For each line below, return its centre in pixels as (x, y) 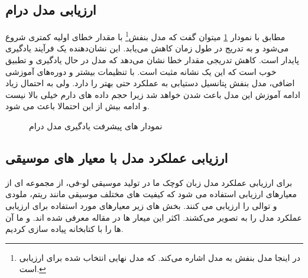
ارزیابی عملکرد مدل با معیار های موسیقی (117, 158)
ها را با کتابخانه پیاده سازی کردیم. (64, 229)
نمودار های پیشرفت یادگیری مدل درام (96, 126)
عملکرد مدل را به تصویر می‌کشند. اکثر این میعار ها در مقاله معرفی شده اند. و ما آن (154, 217)
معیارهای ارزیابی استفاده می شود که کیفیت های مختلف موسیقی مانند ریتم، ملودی (151, 194)
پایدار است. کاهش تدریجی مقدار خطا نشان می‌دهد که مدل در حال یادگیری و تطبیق (152, 60)
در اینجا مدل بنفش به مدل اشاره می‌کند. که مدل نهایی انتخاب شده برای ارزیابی (160, 257)
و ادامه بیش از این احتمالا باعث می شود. (77, 106)
